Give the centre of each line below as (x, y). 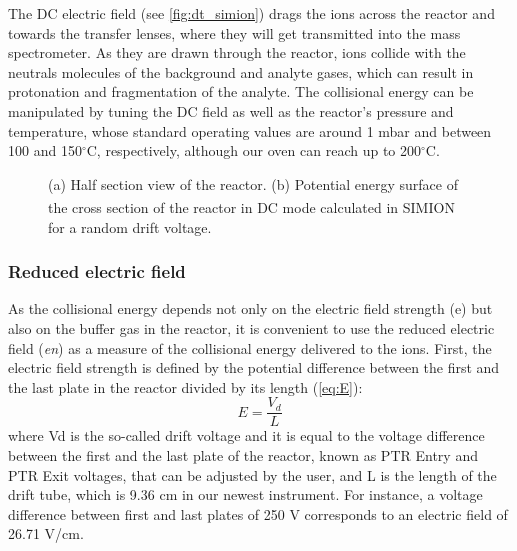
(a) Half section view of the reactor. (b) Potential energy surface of (253, 183)
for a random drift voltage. (130, 226)
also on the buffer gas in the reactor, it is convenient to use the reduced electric (251, 328)
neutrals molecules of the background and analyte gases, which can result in (241, 71)
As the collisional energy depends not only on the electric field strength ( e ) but (250, 308)
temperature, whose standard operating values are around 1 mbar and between (250, 130)
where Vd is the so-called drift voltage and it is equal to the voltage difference (246, 435)
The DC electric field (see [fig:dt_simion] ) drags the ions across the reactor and (251, 13)
